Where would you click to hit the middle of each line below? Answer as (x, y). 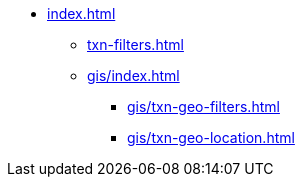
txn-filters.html (135, 44)
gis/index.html (133, 75)
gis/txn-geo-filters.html (203, 106)
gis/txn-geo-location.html (211, 137)
